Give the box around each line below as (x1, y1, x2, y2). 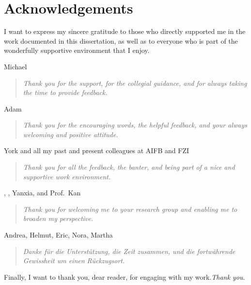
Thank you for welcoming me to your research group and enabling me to (23, 204, 237, 214)
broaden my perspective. (23, 213, 94, 223)
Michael (4, 61, 27, 71)
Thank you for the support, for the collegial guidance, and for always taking (23, 78, 247, 88)
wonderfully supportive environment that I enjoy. (4, 45, 150, 55)
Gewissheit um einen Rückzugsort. (23, 255, 125, 266)
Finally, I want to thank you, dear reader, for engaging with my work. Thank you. (4, 271, 245, 282)
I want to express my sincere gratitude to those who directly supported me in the (4, 26, 246, 36)
